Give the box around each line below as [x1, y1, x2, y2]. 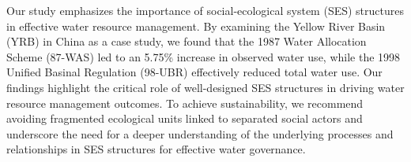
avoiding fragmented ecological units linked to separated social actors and [6, 110, 363, 127]
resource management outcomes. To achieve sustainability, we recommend [6, 94, 364, 111]
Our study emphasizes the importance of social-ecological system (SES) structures [6, 2, 404, 18]
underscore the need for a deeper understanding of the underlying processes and [6, 125, 394, 142]
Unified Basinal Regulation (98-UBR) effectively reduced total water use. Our [6, 64, 383, 80]
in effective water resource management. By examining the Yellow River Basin [6, 17, 386, 34]
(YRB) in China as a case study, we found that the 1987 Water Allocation [6, 33, 367, 50]
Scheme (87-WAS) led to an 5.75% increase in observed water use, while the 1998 [6, 48, 401, 64]
